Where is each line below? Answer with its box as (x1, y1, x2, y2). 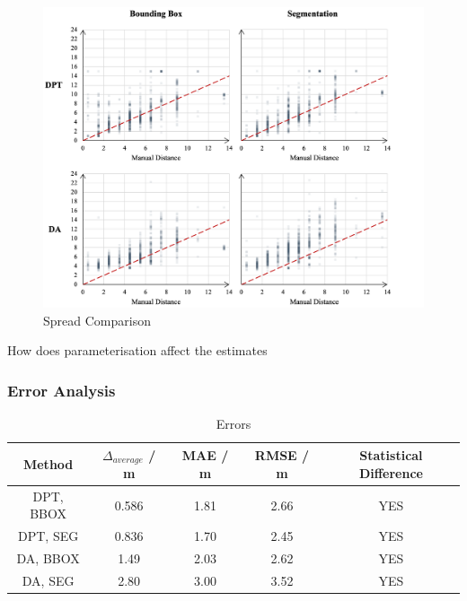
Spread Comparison (43, 310, 151, 329)
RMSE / (254, 445, 310, 464)
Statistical (359, 445, 423, 464)
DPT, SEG (18, 527, 79, 545)
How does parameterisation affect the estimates (7, 341, 268, 360)
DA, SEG (22, 571, 75, 589)
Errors (216, 414, 251, 432)
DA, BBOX (16, 549, 80, 568)
